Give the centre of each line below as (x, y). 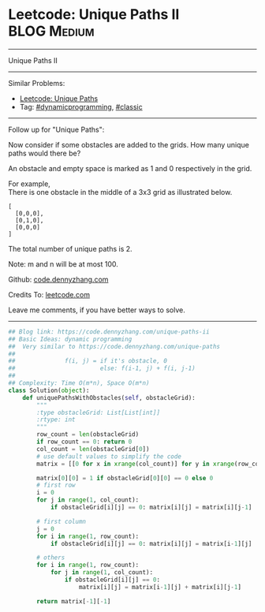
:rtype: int (56, 420)
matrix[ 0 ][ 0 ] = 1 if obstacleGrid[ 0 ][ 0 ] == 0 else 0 (125, 478)
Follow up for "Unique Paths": (56, 129)
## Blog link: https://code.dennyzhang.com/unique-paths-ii (109, 332)
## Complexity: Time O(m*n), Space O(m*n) (79, 383)
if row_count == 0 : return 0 (84, 442)
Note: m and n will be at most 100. (63, 264)
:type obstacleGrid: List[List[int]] (98, 412)
